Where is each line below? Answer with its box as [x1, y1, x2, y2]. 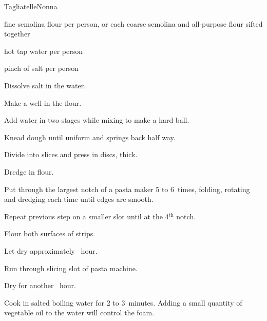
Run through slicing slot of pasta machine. [4, 262, 138, 273]
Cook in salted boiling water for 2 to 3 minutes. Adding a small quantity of [4, 297, 242, 308]
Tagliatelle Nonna [4, 1, 58, 11]
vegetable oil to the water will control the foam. [4, 307, 155, 318]
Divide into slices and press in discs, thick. [4, 149, 138, 160]
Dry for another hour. [4, 280, 76, 291]
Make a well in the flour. [4, 97, 82, 108]
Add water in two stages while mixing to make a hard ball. [4, 115, 189, 125]
